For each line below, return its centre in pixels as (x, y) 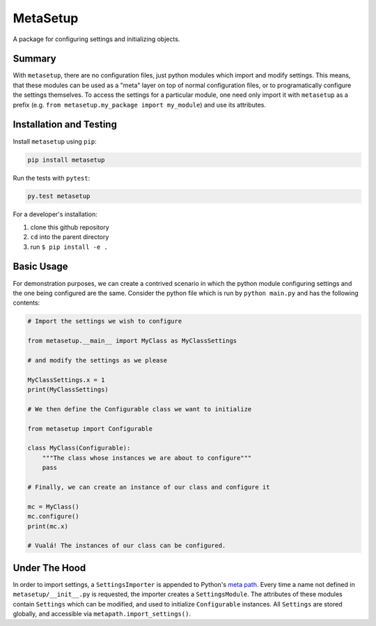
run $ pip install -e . (69, 247)
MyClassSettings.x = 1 (66, 380)
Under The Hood (49, 568)
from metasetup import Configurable (90, 428)
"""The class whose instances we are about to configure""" (147, 458)
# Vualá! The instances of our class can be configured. (127, 546)
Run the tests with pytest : (52, 178)
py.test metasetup (59, 196)
